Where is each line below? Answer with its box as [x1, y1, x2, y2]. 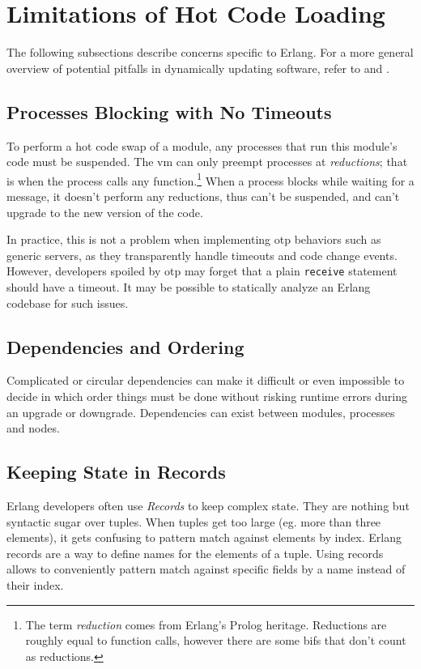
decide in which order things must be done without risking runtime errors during [6, 387, 407, 404]
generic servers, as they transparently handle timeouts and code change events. [6, 246, 398, 263]
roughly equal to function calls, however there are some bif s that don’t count [25, 632, 406, 649]
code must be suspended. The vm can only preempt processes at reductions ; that [6, 153, 408, 170]
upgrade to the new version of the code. [6, 203, 203, 220]
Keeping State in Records [6, 459, 226, 484]
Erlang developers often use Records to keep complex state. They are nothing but [6, 496, 410, 513]
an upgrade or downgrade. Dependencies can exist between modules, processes [6, 403, 395, 420]
